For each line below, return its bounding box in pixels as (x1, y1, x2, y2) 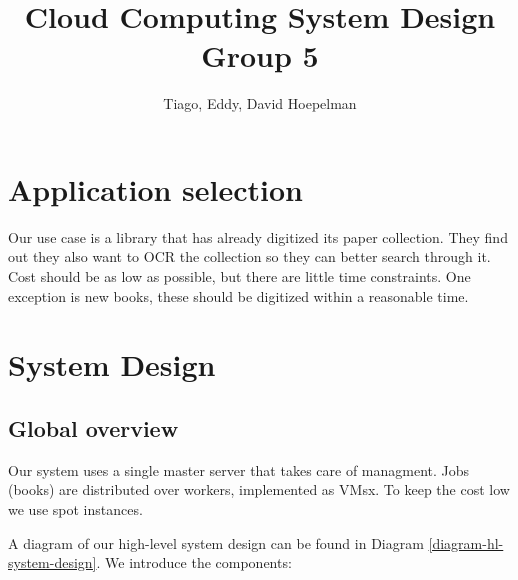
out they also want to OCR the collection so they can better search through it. (8, 246, 491, 267)
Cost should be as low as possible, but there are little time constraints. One (8, 266, 471, 287)
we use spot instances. (8, 498, 143, 519)
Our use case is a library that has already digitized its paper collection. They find (8, 226, 508, 247)
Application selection (8, 168, 304, 209)
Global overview (8, 412, 179, 443)
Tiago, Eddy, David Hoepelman (163, 93, 357, 114)
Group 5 (201, 35, 319, 76)
